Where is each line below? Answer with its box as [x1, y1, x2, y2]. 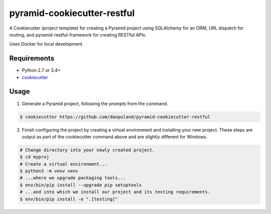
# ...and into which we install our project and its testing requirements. [20, 189, 211, 195]
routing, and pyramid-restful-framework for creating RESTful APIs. [9, 31, 147, 37]
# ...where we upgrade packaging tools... [20, 175, 126, 181]
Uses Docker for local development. [9, 41, 84, 47]
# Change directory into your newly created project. [20, 147, 155, 152]
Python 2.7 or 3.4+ [22, 67, 61, 73]
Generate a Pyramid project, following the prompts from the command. [22, 100, 168, 106]
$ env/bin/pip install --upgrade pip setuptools [20, 182, 142, 187]
